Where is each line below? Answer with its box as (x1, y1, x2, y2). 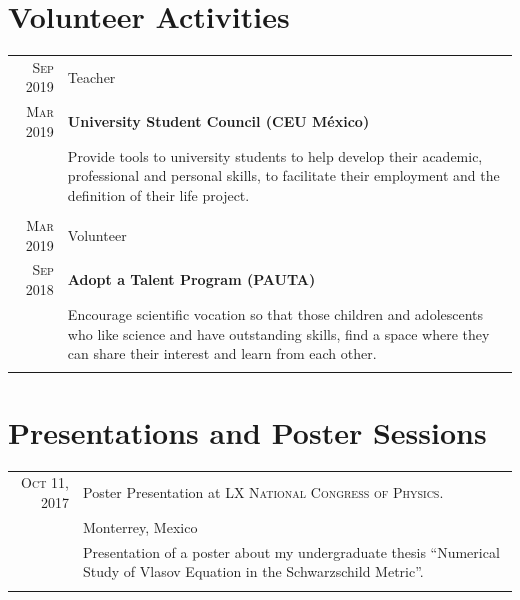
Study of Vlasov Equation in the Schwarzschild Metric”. (83, 561, 424, 582)
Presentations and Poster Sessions (8, 411, 487, 452)
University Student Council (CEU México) (67, 111, 370, 132)
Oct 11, (21, 472, 69, 493)
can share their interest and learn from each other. (67, 343, 377, 364)
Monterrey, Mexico (83, 516, 198, 537)
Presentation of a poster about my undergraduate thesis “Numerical (83, 541, 500, 562)
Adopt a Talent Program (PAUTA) (67, 269, 316, 290)
